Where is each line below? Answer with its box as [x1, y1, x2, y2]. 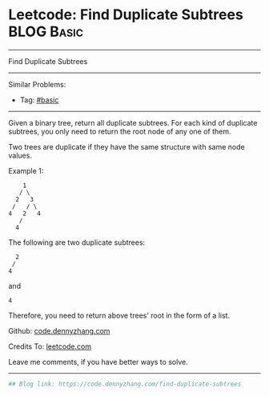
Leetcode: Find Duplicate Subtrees [8, 6, 244, 24]
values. [8, 150, 32, 160]
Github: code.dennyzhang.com [8, 326, 110, 335]
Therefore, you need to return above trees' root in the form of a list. [8, 310, 231, 320]
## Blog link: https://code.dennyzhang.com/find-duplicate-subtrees [8, 380, 242, 388]
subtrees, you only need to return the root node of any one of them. [8, 126, 231, 136]
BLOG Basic [8, 22, 84, 41]
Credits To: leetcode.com [8, 342, 92, 351]
